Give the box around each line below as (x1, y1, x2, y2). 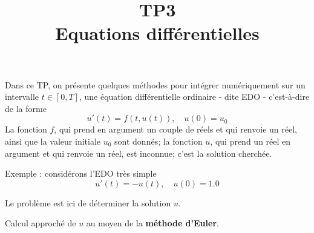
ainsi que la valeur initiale (5, 134, 101, 147)
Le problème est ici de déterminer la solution (5, 196, 171, 209)
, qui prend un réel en (210, 134, 291, 147)
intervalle (5, 90, 39, 103)
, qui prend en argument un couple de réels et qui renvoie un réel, (54, 123, 297, 136)
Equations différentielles (55, 21, 260, 45)
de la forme (5, 102, 47, 114)
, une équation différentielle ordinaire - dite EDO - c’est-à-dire (79, 90, 310, 103)
